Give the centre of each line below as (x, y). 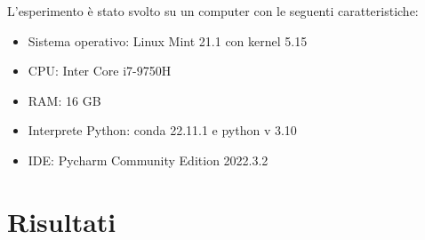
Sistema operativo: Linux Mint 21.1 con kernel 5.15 (168, 40)
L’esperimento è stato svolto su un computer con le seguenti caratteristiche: (213, 11)
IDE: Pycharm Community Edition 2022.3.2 (148, 160)
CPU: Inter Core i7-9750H (100, 71)
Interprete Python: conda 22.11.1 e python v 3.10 (162, 130)
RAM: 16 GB (64, 100)
